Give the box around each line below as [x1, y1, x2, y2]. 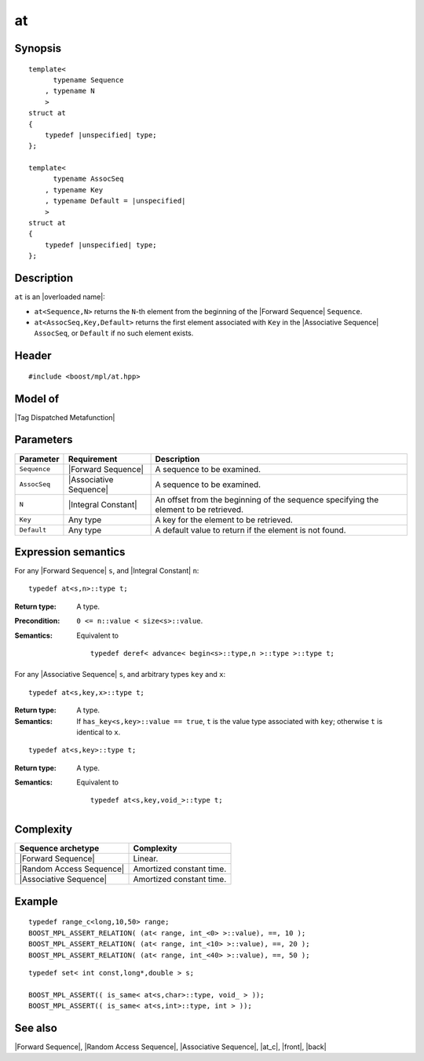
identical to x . [76, 727, 121, 737]
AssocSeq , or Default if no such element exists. [34, 328, 194, 338]
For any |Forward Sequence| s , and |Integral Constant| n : [14, 566, 199, 576]
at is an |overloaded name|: [14, 292, 105, 302]
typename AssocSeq [53, 174, 124, 184]
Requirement [68, 453, 118, 464]
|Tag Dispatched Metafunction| [14, 412, 115, 422]
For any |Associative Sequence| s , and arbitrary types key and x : [14, 670, 226, 679]
